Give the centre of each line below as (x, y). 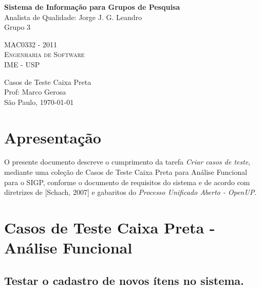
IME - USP (22, 64)
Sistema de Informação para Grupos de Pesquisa (92, 7)
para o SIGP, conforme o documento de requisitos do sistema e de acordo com (127, 182)
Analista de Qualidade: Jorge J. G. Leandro (73, 17)
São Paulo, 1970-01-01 (39, 102)
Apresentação (53, 137)
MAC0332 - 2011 (31, 44)
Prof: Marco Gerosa (35, 92)
